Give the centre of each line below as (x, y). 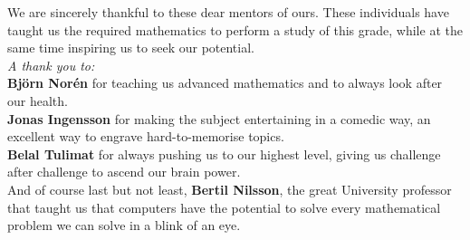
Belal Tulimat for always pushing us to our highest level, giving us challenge (224, 154)
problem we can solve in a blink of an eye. (124, 225)
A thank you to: (51, 65)
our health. (38, 100)
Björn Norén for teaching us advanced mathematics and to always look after (225, 83)
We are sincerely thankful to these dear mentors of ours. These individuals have (228, 12)
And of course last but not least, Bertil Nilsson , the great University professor (230, 189)
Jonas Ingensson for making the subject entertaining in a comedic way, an (219, 118)
